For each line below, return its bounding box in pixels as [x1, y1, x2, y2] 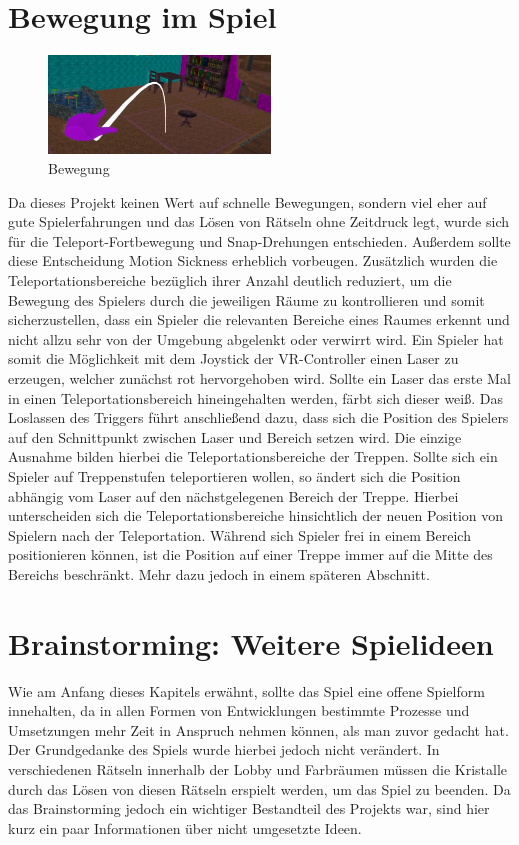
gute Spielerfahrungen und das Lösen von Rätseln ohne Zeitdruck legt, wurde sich [8, 211, 509, 232]
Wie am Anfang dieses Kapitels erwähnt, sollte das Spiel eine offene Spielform [8, 680, 485, 701]
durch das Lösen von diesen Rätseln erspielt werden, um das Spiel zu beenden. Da [8, 778, 511, 799]
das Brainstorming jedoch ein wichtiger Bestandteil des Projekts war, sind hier [8, 798, 490, 819]
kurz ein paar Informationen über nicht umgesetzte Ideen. [8, 817, 362, 838]
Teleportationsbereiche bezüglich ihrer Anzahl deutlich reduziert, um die [8, 270, 452, 291]
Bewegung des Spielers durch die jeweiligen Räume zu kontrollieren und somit [8, 289, 485, 310]
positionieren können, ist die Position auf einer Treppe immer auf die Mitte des [8, 544, 493, 565]
